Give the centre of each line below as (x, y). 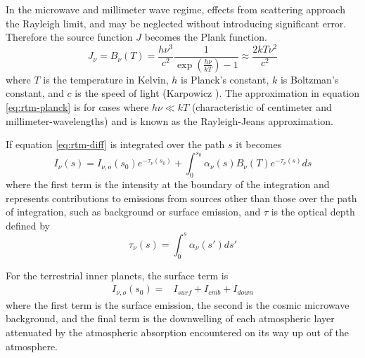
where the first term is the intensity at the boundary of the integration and (168, 184)
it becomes (259, 144)
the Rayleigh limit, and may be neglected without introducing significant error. (176, 23)
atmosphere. (32, 346)
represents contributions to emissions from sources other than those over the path (181, 198)
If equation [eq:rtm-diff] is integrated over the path (115, 144)
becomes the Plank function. (206, 37)
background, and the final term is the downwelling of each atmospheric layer (170, 318)
